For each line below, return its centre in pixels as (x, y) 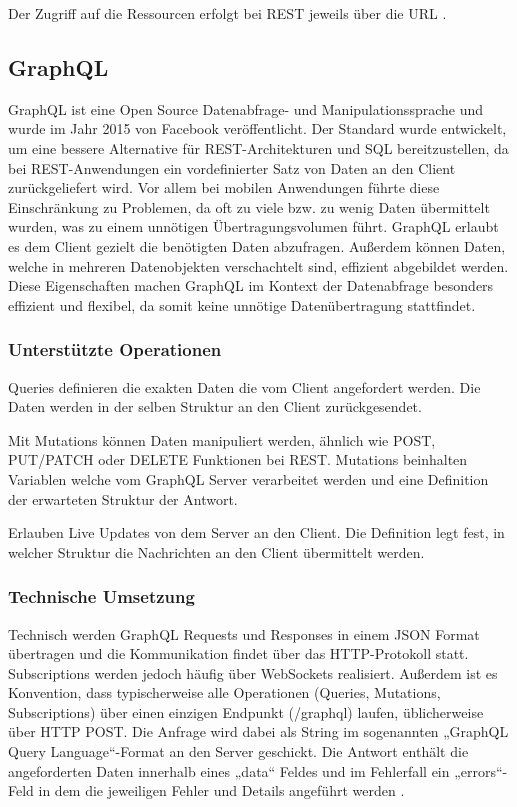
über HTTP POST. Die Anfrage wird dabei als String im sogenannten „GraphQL (258, 731)
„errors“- (481, 770)
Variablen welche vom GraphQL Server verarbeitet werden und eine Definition (248, 478)
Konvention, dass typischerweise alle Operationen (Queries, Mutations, (224, 692)
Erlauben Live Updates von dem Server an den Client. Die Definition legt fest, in (256, 532)
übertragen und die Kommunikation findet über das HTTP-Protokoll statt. (238, 653)
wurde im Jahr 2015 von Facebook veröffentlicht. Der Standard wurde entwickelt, (257, 128)
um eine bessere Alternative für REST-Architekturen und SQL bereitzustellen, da (258, 147)
